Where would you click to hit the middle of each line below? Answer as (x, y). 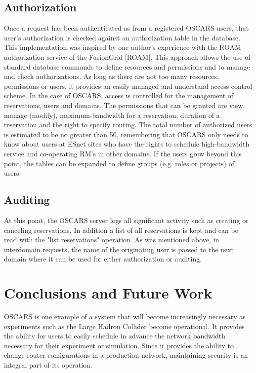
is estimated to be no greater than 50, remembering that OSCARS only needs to (126, 134)
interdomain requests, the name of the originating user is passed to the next (119, 249)
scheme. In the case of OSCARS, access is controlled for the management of (119, 95)
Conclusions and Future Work (108, 293)
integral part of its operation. (48, 364)
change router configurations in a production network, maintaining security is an (126, 355)
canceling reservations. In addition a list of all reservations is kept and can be (121, 230)
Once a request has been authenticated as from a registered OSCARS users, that (127, 28)
